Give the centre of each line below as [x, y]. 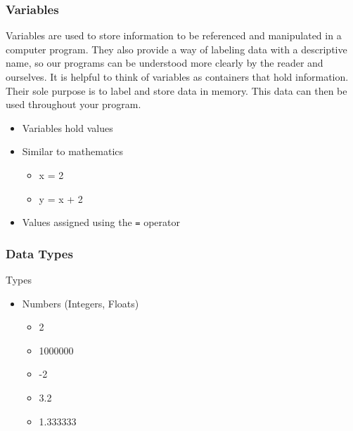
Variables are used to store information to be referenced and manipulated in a [174, 35]
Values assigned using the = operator [101, 222]
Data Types [39, 253]
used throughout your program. [73, 104]
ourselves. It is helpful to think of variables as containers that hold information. [177, 77]
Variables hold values [68, 127]
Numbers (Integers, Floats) [81, 303]
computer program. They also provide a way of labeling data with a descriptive [176, 49]
